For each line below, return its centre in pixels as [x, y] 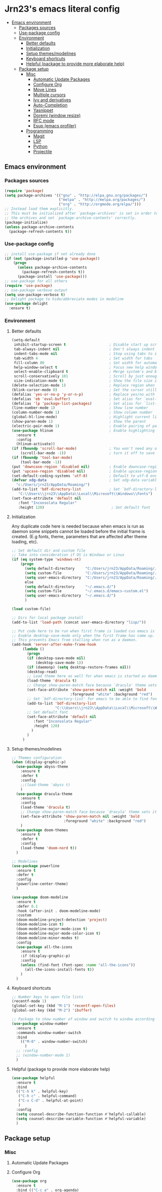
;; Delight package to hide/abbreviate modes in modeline [64, 299]
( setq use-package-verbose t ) [35, 295]
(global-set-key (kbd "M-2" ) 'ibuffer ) [52, 1010]
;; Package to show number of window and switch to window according [83, 1019]
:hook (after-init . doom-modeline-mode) [59, 911]
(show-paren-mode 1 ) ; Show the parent [79, 421]
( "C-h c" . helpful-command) [47, 1096]
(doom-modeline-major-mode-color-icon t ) [59, 933]
